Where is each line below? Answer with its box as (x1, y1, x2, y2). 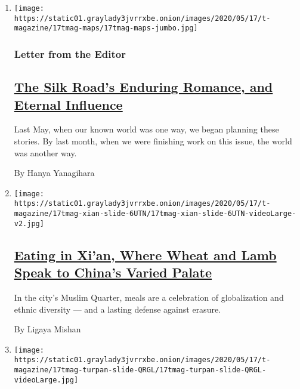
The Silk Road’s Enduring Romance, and (14, 78, 273, 96)
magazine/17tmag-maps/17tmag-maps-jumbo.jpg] (14, 24, 198, 33)
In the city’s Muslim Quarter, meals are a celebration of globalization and (14, 291, 284, 303)
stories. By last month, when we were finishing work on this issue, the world (14, 135, 292, 147)
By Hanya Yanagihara (14, 166, 95, 179)
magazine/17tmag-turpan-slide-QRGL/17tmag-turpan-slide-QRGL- (14, 366, 267, 375)
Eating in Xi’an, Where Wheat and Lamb (14, 245, 277, 264)
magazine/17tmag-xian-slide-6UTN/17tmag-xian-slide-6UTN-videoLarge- (14, 209, 296, 218)
